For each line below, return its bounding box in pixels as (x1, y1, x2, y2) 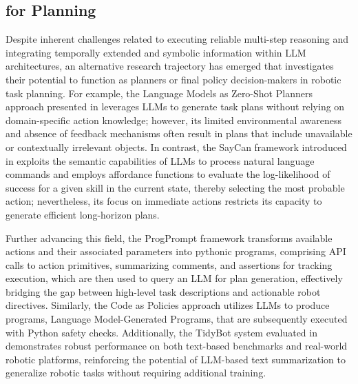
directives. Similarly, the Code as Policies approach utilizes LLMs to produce (6, 298, 330, 312)
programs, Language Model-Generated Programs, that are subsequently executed (6, 312, 348, 326)
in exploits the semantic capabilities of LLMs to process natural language (6, 153, 315, 168)
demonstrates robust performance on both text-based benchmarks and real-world (6, 338, 348, 353)
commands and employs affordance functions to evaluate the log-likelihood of (6, 167, 330, 181)
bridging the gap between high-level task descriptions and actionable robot (6, 284, 321, 299)
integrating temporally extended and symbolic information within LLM (6, 45, 306, 59)
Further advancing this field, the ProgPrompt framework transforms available (6, 230, 333, 245)
